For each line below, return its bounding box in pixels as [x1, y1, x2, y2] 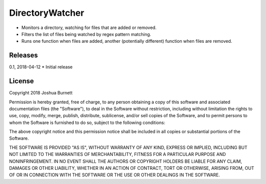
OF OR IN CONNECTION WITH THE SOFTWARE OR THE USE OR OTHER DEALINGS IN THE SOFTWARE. [9, 172, 220, 178]
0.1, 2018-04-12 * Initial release [9, 64, 73, 70]
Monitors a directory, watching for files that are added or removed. [21, 25, 157, 31]
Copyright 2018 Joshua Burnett [9, 90, 73, 96]
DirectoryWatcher [9, 7, 85, 18]
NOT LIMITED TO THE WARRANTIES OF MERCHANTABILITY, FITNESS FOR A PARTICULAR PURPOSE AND [9, 152, 226, 157]
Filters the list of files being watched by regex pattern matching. [21, 31, 151, 37]
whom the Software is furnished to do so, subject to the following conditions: [9, 120, 166, 125]
